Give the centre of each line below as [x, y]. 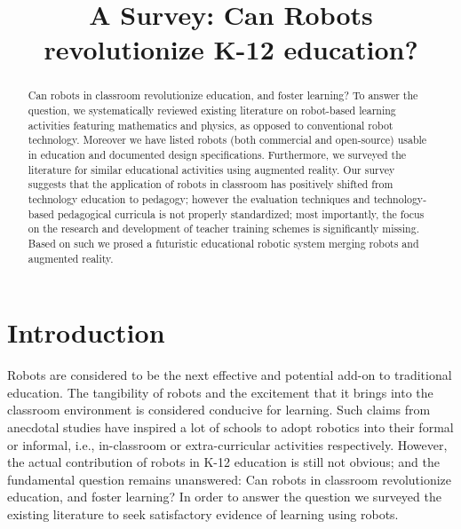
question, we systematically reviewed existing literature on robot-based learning [212, 111]
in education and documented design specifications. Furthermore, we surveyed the [217, 154]
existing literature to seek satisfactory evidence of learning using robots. [203, 513]
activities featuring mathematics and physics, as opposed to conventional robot [211, 125]
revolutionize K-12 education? [231, 49]
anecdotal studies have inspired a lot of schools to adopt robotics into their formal [230, 426]
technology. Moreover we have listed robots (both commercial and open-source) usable [227, 140]
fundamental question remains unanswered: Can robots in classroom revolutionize [230, 479]
